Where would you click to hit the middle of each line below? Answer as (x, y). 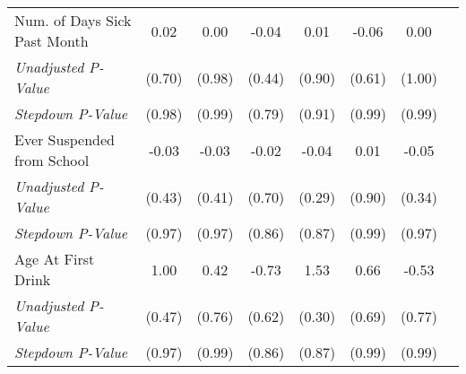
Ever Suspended (65, 139)
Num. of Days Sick (73, 20)
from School (52, 160)
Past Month (52, 41)
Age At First (55, 259)
